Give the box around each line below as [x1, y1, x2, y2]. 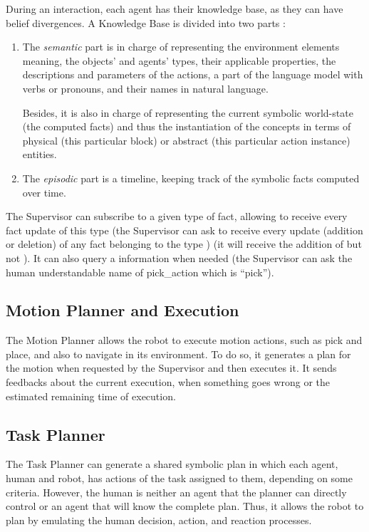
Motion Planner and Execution [6, 299, 239, 321]
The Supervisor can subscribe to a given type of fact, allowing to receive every [6, 209, 348, 224]
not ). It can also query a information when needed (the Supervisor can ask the [6, 250, 353, 265]
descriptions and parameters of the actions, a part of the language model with [22, 67, 363, 82]
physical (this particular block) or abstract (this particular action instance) [22, 132, 350, 147]
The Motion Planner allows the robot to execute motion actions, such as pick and [6, 333, 363, 348]
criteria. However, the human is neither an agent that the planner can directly [6, 484, 347, 499]
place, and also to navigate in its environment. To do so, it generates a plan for [6, 346, 351, 361]
